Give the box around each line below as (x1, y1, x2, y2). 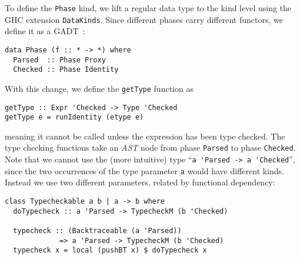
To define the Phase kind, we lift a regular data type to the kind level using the (5, 2, 292, 14)
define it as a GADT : (5, 25, 85, 37)
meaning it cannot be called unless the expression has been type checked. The (5, 129, 285, 142)
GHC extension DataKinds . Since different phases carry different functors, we (5, 13, 283, 25)
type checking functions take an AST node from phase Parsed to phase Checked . (5, 141, 296, 154)
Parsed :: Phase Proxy (13, 55, 106, 64)
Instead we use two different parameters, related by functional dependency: (5, 176, 275, 188)
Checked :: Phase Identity (13, 65, 119, 74)
